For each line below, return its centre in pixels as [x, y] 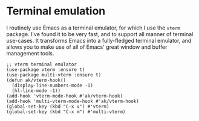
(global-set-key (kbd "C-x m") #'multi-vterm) [66, 112]
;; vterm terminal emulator [42, 64]
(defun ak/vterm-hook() [36, 80]
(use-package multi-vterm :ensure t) [54, 75]
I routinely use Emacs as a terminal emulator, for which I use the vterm [93, 28]
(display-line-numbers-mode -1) [53, 85]
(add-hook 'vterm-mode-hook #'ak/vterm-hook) [64, 96]
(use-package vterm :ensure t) [46, 70]
